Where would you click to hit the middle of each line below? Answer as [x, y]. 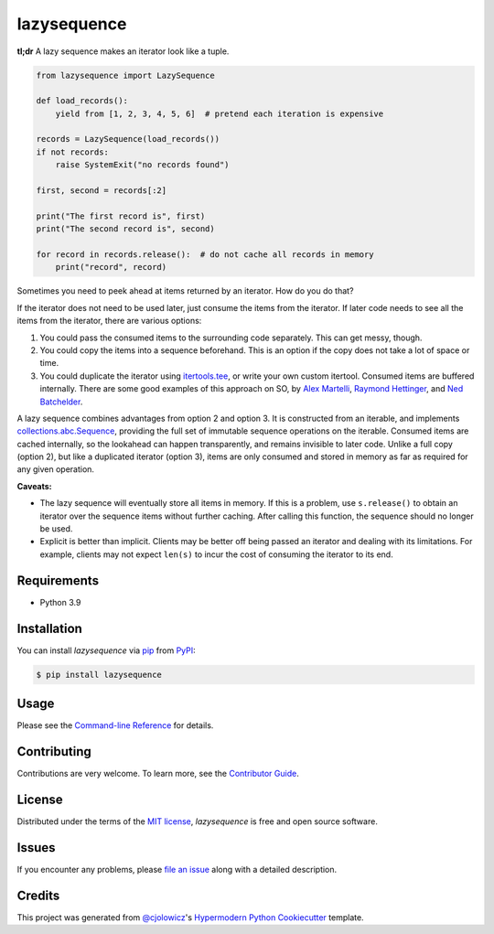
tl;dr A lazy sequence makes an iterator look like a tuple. [123, 51]
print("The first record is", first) [121, 216]
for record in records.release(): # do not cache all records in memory [205, 255]
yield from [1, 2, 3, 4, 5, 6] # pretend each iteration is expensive [220, 113]
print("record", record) [111, 267]
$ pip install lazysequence [99, 674]
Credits [38, 895]
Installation [49, 628]
